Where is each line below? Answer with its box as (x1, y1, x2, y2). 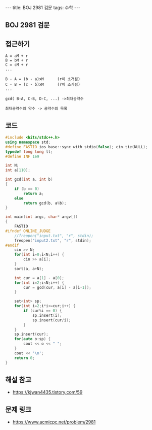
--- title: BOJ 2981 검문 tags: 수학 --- (5, 5, 81, 11)
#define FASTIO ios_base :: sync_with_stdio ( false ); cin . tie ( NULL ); (5, 144, 148, 149)
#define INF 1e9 (5, 154, 39, 159)
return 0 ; (14, 355, 35, 360)
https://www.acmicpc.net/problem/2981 (12, 419, 96, 425)
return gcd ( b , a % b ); (23, 201, 67, 206)
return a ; (23, 191, 44, 196)
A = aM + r (5, 53, 28, 59)
